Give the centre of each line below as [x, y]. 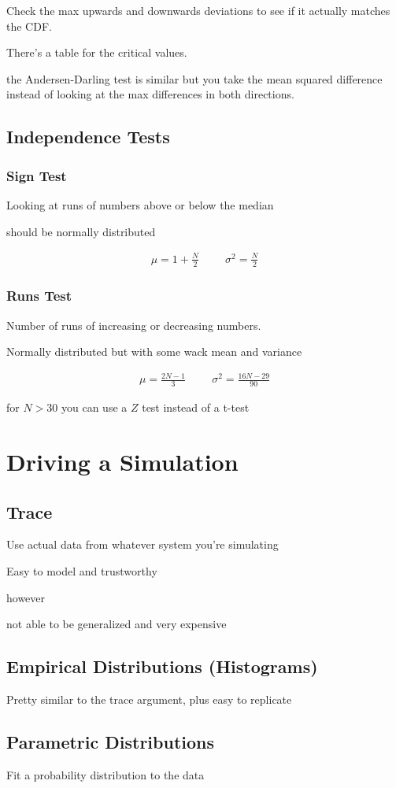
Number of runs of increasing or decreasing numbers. [134, 325]
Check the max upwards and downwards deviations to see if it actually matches [198, 10]
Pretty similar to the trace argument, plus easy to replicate [149, 699]
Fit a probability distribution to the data [105, 774]
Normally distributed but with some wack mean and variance [154, 351]
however [26, 597]
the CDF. [29, 26]
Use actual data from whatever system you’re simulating [142, 544]
